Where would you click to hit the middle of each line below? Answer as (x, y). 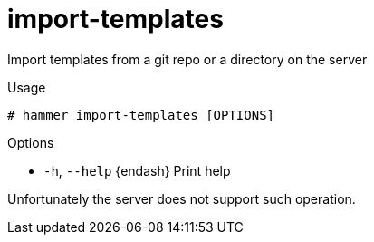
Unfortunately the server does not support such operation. (182, 198)
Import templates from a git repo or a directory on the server (187, 59)
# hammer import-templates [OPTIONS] (141, 115)
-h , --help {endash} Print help (137, 170)
